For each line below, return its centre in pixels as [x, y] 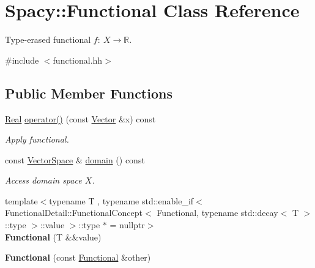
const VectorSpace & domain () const [75, 159]
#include [22, 60]
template [21, 200]
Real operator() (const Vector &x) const [80, 118]
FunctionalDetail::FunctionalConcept [74, 213]
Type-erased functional [48, 39]
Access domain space [43, 180]
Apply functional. [37, 139]
